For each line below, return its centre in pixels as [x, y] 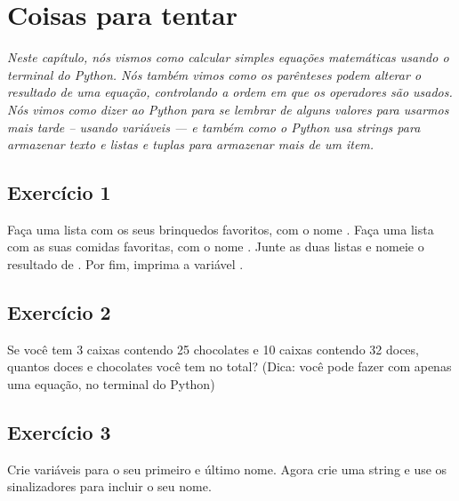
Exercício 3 [59, 432]
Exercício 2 [59, 312]
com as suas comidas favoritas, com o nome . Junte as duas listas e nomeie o [216, 247]
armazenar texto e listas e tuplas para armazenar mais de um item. [191, 144]
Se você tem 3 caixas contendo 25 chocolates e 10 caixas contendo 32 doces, [213, 349]
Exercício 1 [59, 192]
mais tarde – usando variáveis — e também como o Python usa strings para [214, 127]
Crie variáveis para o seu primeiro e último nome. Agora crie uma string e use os [227, 469]
